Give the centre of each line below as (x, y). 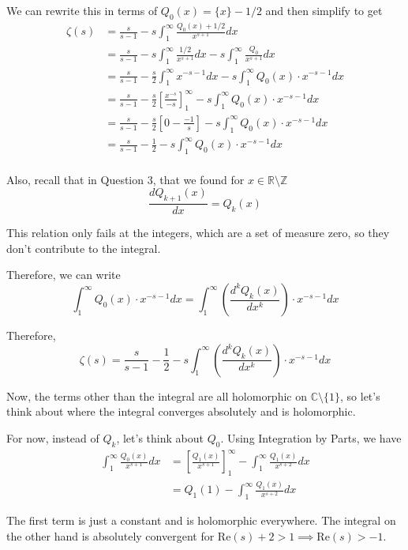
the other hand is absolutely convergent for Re (119, 535)
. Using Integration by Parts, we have (311, 437)
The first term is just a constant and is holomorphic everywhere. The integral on (201, 520)
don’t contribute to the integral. (84, 248)
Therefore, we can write (64, 275)
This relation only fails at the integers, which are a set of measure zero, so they (198, 233)
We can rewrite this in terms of (82, 10)
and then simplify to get (324, 10)
